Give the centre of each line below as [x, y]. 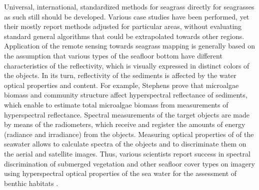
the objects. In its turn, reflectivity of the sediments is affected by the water [120, 75]
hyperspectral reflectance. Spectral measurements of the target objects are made [127, 114]
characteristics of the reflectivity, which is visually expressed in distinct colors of [127, 65]
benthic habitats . [31, 183]
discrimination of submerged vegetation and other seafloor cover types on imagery [129, 163]
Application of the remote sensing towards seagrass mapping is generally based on [130, 46]
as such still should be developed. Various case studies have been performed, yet [127, 16]
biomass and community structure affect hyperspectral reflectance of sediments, [126, 95]
